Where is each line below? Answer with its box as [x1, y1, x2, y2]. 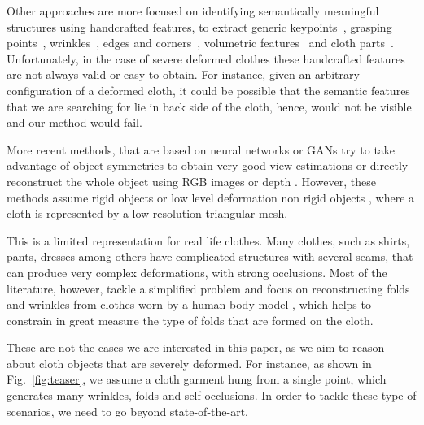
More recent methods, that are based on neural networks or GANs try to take [7, 141, 396, 158]
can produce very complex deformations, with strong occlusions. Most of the [7, 263, 387, 280]
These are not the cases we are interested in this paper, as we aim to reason [7, 339, 385, 356]
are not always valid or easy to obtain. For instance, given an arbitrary [7, 66, 360, 83]
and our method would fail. [7, 114, 142, 131]
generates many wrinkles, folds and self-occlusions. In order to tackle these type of [7, 387, 417, 404]
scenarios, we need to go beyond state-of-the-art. [7, 402, 248, 419]
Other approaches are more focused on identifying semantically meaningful [7, 2, 379, 19]
